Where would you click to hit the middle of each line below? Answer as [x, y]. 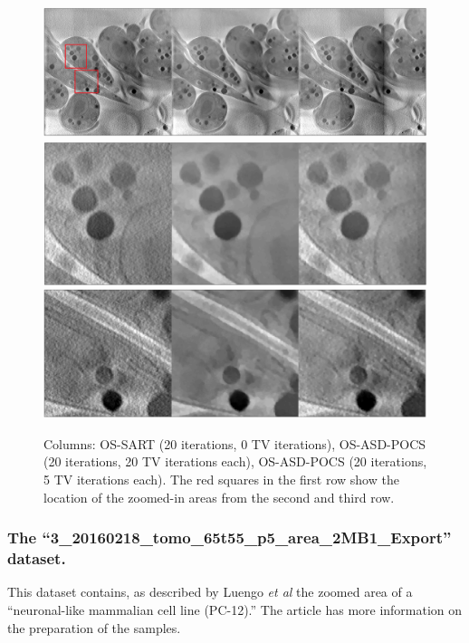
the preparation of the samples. [94, 627]
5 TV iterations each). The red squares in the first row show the [221, 480]
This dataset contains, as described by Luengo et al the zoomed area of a [210, 592]
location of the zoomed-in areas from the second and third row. [219, 497]
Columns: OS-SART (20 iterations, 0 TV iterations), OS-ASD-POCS [235, 443]
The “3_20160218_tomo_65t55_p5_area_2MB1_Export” [230, 537]
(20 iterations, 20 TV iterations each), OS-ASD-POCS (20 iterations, [235, 461]
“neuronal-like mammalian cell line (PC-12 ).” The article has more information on [235, 609]
